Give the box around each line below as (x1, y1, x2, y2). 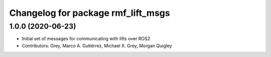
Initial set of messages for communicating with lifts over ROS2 (22, 36, 151, 42)
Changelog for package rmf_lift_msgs (9, 7, 170, 18)
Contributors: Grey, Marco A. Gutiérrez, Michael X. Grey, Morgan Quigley (22, 43, 173, 49)
